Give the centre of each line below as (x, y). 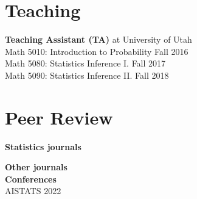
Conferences (31, 179)
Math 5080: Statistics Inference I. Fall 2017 (85, 63)
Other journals (36, 167)
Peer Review (59, 117)
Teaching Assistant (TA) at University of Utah (98, 39)
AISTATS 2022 (33, 191)
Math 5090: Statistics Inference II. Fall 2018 (87, 75)
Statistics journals (43, 146)
